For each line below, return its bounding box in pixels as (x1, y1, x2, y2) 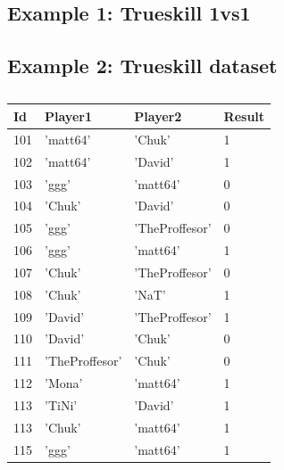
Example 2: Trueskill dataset (7, 52, 278, 79)
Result (223, 106, 265, 125)
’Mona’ (45, 374, 83, 392)
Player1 (45, 106, 92, 125)
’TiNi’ (45, 395, 78, 414)
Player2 (134, 106, 182, 125)
